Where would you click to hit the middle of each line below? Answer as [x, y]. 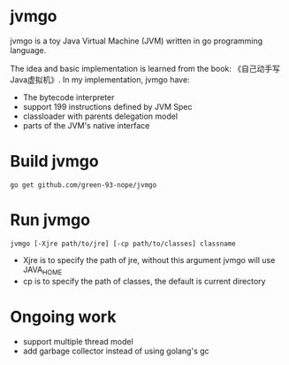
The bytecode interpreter [68, 97]
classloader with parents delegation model [100, 116]
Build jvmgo [55, 162]
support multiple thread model [78, 341]
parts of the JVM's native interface [86, 125]
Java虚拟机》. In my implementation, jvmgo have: [100, 79]
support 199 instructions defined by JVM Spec [107, 106]
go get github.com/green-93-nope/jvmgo [84, 185]
